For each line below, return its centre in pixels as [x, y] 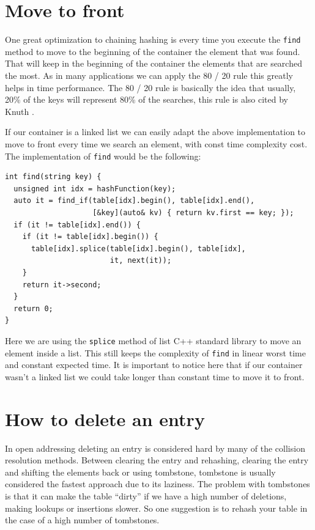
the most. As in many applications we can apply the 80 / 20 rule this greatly [149, 75]
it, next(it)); [141, 261]
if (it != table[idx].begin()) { [90, 237]
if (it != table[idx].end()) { [77, 225]
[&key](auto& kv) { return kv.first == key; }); [193, 212]
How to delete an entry [105, 418]
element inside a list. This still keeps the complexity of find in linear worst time [155, 352]
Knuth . [20, 111]
